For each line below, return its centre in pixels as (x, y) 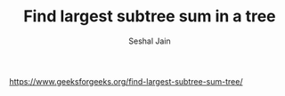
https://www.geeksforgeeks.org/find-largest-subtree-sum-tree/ (126, 81)
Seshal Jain (150, 41)
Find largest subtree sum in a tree (150, 16)
